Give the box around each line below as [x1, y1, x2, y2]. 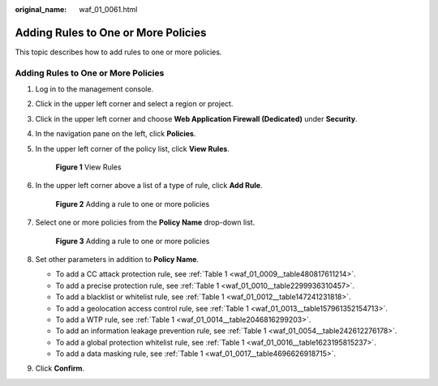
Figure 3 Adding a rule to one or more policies [55, 236, 210, 246]
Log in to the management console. [35, 84, 154, 94]
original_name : [15, 5, 67, 14]
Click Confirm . [35, 363, 85, 373]
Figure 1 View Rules [55, 162, 122, 172]
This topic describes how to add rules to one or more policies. [15, 47, 222, 57]
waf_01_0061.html [79, 5, 138, 14]
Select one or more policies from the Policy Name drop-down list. [35, 217, 255, 227]
